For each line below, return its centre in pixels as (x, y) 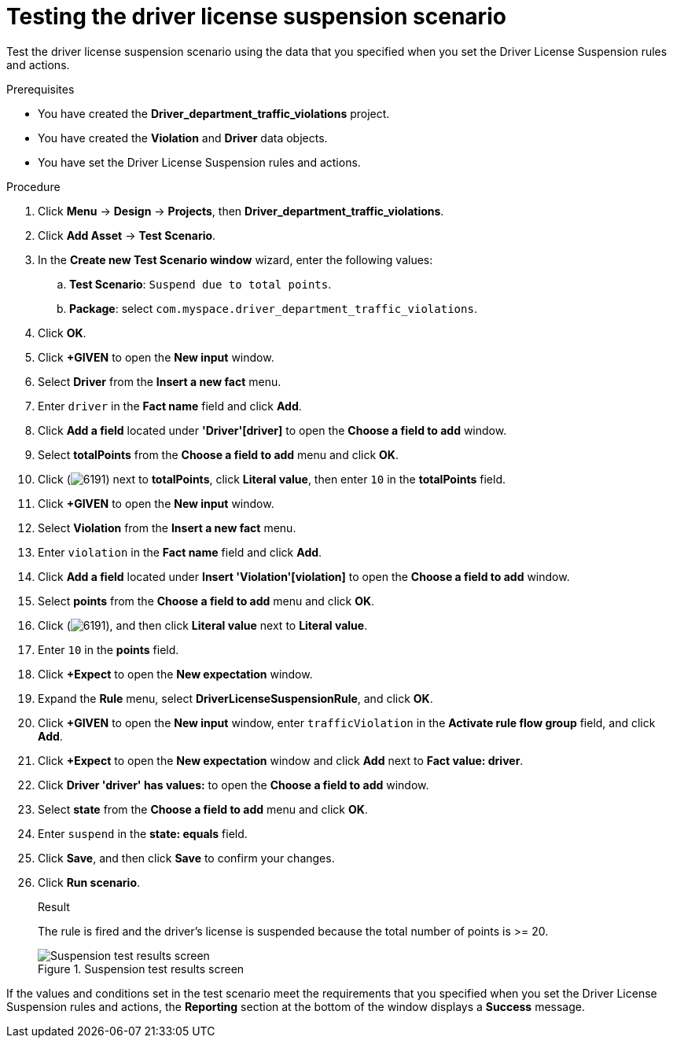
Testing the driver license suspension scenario (256, 17)
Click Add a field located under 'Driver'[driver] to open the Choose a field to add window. (272, 430)
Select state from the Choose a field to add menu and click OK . (203, 809)
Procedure (33, 186)
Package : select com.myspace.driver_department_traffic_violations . (273, 308)
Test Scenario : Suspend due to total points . (200, 284)
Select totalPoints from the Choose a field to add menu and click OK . (218, 454)
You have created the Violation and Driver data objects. (183, 138)
